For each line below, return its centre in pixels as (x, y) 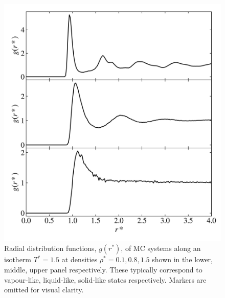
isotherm (18, 259)
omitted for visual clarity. (44, 290)
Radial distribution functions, (50, 248)
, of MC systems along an (161, 248)
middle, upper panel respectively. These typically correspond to (103, 270)
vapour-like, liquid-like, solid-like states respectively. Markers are (105, 279)
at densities (80, 259)
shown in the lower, (182, 259)
